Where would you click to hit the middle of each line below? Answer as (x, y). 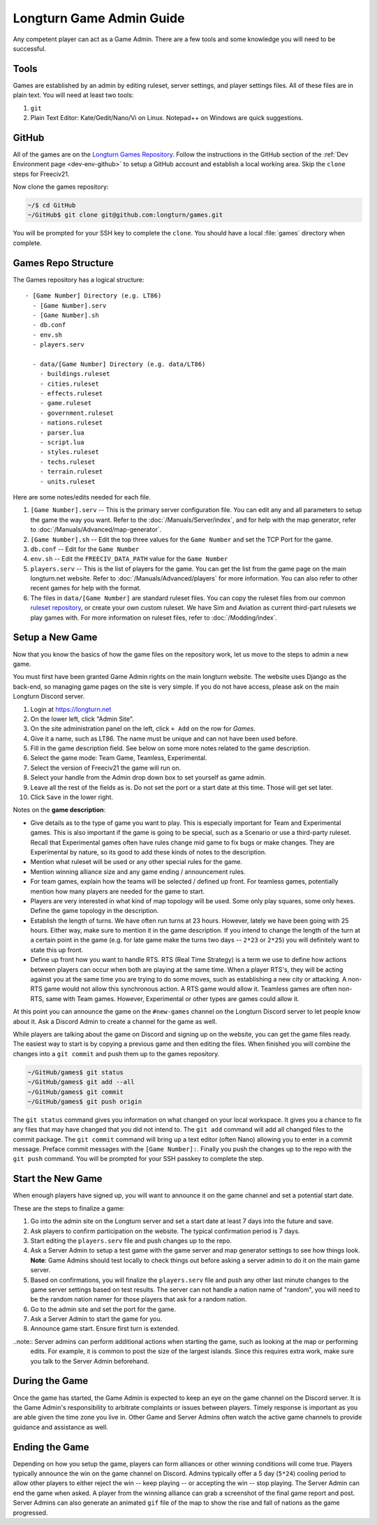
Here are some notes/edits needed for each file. (82, 497)
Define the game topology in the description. (95, 911)
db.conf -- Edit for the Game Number (85, 549)
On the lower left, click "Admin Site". (82, 719)
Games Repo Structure (64, 263)
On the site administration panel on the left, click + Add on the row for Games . (143, 729)
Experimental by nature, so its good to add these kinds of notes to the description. (148, 852)
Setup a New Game (55, 637)
